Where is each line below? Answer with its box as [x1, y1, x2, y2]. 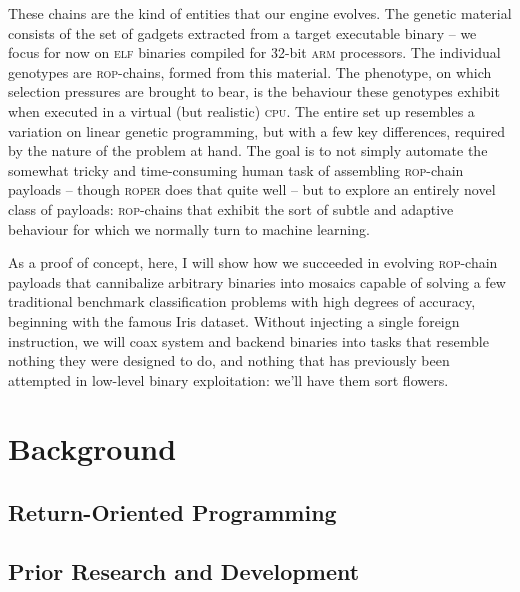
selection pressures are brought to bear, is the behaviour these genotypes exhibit [8, 81, 500, 102]
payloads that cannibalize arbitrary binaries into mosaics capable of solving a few [8, 271, 506, 292]
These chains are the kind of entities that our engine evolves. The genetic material [8, 3, 512, 23]
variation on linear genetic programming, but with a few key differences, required [8, 120, 505, 141]
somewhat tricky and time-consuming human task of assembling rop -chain [8, 159, 464, 180]
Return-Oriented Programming [8, 497, 337, 528]
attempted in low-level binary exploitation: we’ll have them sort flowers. [8, 369, 449, 390]
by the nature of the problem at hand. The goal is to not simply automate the [8, 140, 488, 161]
